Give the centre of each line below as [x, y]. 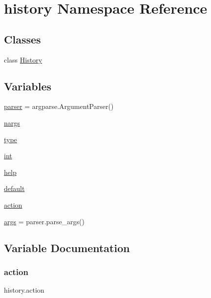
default [14, 188]
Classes [22, 39]
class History [23, 59]
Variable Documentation [67, 247]
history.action [24, 290]
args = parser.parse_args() [44, 221]
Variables [28, 86]
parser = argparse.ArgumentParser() [59, 106]
